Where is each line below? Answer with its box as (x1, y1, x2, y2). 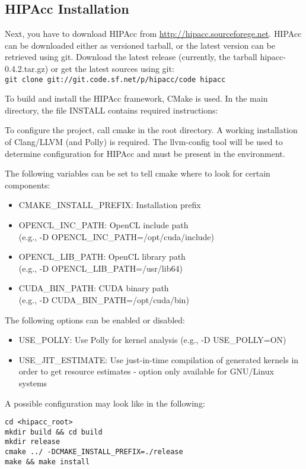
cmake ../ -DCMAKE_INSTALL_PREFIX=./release (5, 448, 183, 457)
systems (18, 376, 47, 389)
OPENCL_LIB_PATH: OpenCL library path (18, 250, 186, 263)
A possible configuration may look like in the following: (5, 396, 205, 409)
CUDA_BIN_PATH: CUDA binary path (18, 282, 169, 294)
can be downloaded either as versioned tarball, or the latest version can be (5, 39, 275, 51)
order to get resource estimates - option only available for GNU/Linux (18, 365, 274, 377)
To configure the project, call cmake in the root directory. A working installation (5, 124, 298, 136)
